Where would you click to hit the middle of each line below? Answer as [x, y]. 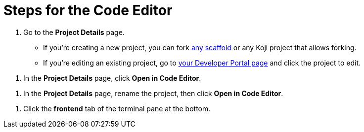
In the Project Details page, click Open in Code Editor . [112, 78]
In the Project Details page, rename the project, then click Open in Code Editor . [153, 93]
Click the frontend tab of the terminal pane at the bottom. [117, 108]
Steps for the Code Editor [88, 10]
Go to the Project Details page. [74, 32]
